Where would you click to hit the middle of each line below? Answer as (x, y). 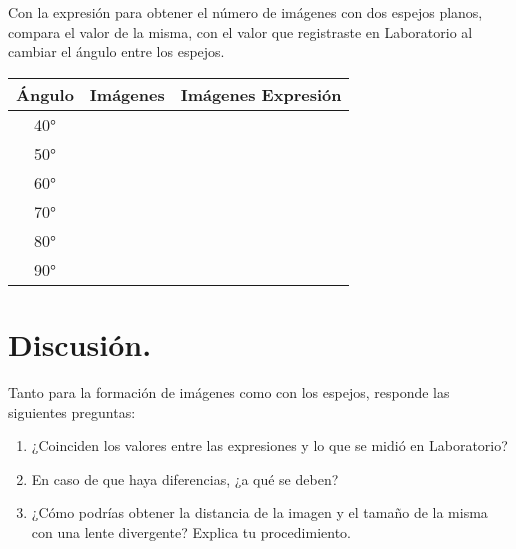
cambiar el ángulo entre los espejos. (116, 51)
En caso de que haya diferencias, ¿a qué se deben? (185, 478)
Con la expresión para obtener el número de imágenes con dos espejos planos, (245, 12)
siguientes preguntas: (72, 411)
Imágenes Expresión (261, 94)
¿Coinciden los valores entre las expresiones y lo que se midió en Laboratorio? (269, 445)
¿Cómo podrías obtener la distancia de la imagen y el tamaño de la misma (259, 512)
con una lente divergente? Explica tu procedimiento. (191, 531)
